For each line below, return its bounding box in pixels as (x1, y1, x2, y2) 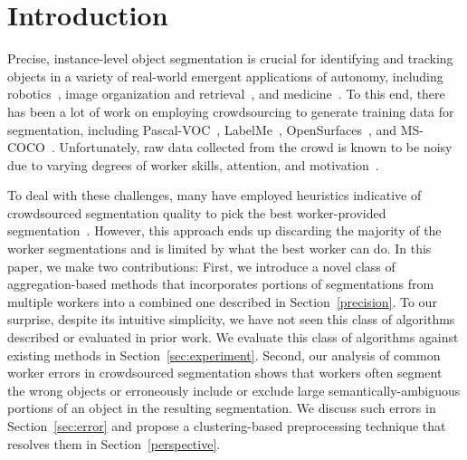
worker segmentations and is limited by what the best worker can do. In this (7, 239, 432, 258)
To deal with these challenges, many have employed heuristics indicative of (7, 186, 422, 205)
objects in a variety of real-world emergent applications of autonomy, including (7, 66, 443, 85)
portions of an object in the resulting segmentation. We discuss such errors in (7, 398, 436, 417)
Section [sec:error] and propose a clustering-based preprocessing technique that (7, 417, 446, 435)
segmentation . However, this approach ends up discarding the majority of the (7, 221, 442, 240)
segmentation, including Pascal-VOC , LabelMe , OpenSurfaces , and (7, 120, 397, 139)
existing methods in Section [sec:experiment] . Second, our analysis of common (7, 345, 441, 364)
